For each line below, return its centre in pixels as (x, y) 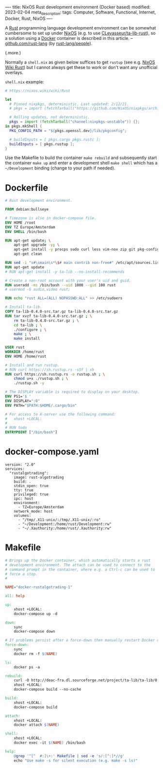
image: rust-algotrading (39, 477)
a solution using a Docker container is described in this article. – (69, 38)
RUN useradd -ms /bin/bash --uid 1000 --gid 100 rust (61, 285)
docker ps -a (27, 667)
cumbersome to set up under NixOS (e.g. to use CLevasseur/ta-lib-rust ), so (81, 33)
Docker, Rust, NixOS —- (29, 18)
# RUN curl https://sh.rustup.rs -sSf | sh (50, 370)
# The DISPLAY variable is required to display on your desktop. (72, 392)
